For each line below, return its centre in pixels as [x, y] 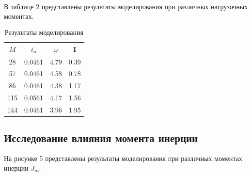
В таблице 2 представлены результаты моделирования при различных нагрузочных [126, 6]
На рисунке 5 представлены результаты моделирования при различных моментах [123, 158]
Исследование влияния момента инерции [101, 138]
